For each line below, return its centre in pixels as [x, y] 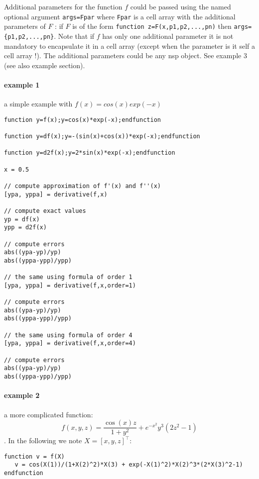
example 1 [22, 84]
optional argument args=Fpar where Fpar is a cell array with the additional [120, 16]
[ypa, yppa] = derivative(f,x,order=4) [70, 343]
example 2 [22, 395]
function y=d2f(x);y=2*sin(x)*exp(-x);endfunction [90, 153]
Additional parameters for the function [63, 6]
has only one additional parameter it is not [168, 36]
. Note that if [74, 36]
